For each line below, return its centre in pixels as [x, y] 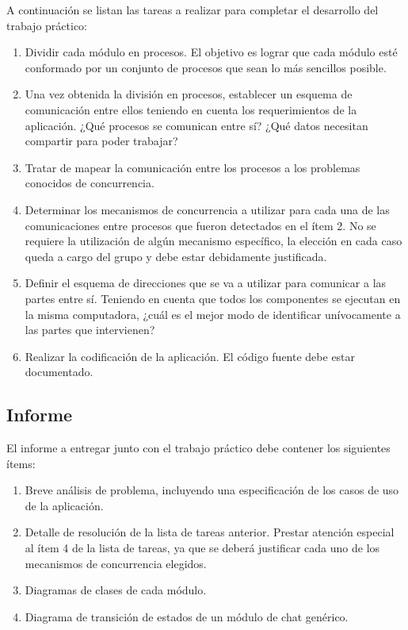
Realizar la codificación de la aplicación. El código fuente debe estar [190, 356]
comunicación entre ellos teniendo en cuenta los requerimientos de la [191, 109]
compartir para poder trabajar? [101, 141]
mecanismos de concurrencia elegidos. [116, 563]
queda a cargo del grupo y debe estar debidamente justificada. [176, 256]
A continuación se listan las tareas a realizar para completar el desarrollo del [193, 10]
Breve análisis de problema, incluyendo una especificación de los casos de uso [212, 490]
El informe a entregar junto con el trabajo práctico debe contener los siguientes [198, 448]
